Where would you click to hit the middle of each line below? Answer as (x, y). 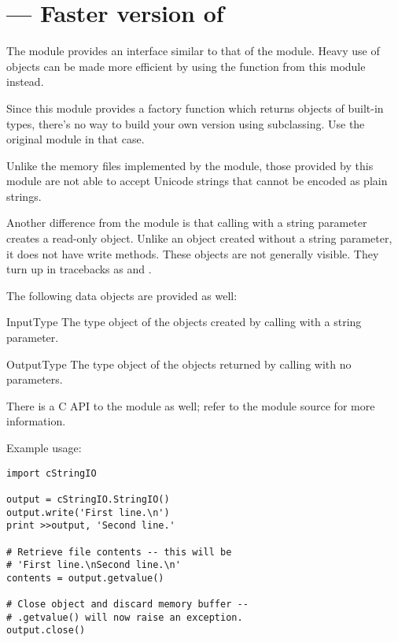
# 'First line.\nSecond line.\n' (94, 565)
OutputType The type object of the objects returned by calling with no (179, 364)
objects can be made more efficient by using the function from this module (186, 66)
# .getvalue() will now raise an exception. (125, 617)
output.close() (46, 631)
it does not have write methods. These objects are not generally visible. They (193, 253)
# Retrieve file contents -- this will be (119, 552)
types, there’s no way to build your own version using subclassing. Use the (186, 123)
